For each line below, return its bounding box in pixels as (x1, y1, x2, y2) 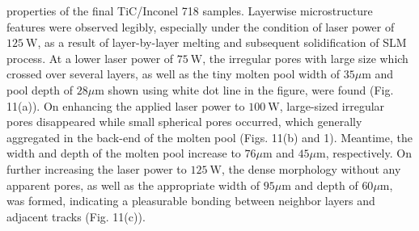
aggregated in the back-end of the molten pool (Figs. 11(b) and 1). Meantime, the (6, 128, 413, 145)
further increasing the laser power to (6, 160, 187, 177)
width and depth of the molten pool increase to (6, 145, 241, 162)
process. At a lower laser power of (6, 49, 174, 66)
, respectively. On (325, 145, 412, 162)
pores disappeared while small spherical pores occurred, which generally (6, 113, 362, 130)
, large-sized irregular (279, 97, 385, 114)
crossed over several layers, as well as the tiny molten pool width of (6, 65, 341, 82)
